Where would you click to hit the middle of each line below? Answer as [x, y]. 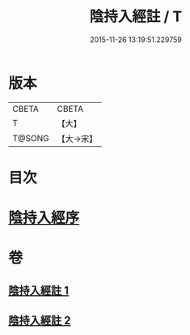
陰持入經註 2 [40, 321]
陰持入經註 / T [136, 17]
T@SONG [31, 138]
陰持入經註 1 [39, 290]
